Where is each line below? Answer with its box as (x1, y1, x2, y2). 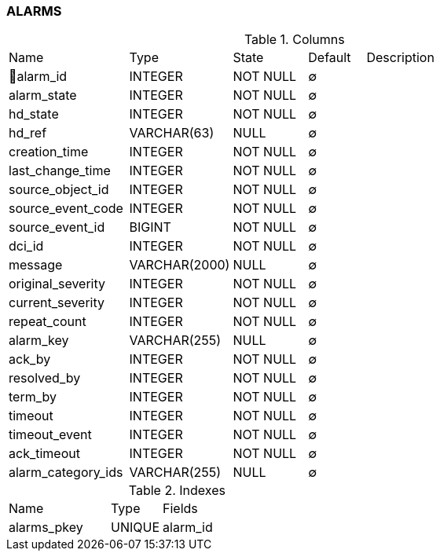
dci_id (9, 238, 44, 255)
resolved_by (9, 370, 81, 387)
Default (308, 49, 351, 66)
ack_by (9, 351, 51, 368)
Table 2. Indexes (128, 482, 225, 499)
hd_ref (9, 125, 47, 141)
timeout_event (9, 427, 92, 443)
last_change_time (9, 163, 111, 179)
